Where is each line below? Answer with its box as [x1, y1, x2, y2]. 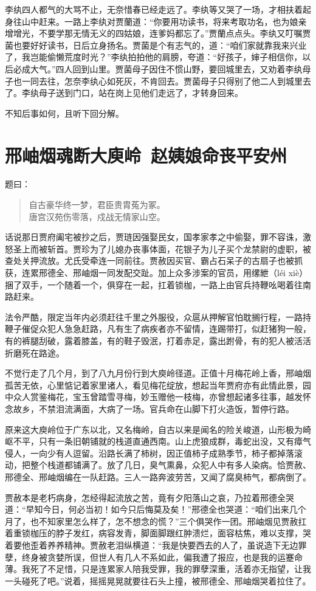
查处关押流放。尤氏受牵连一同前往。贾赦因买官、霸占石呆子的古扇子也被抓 [5, 254, 303, 267]
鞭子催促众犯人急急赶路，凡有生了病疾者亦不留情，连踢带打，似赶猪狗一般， [5, 322, 311, 335]
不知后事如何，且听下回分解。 [5, 106, 124, 119]
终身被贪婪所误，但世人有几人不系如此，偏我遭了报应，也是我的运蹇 [21, 550, 294, 563]
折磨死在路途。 [5, 346, 64, 359]
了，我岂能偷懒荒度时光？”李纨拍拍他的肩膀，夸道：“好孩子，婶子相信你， [5, 50, 303, 63]
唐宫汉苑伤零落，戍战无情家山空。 [29, 210, 165, 223]
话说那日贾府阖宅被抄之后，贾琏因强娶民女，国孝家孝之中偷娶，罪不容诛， [5, 230, 303, 243]
